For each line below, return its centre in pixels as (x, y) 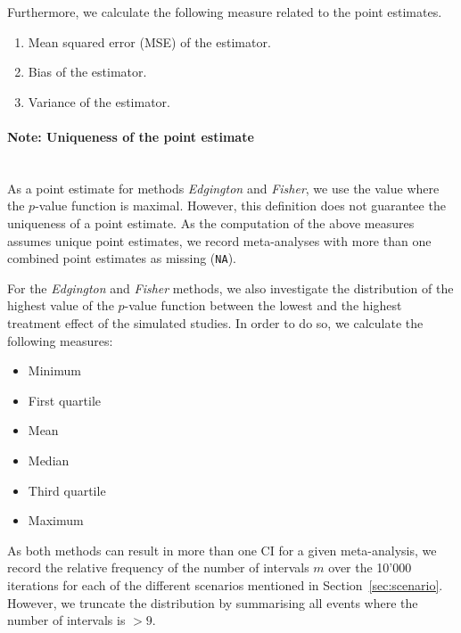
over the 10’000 (370, 567)
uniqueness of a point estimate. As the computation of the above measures (211, 222)
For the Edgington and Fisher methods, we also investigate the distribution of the (230, 288)
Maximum (56, 520)
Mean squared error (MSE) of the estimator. (149, 41)
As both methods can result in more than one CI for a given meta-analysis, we (222, 550)
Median (49, 460)
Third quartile (67, 490)
